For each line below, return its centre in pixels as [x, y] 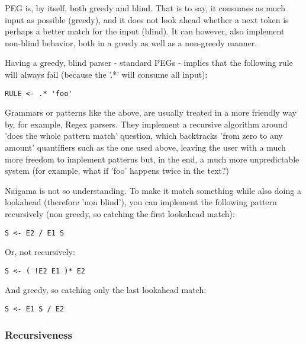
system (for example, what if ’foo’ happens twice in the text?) [117, 171]
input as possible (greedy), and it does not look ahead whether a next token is [147, 19]
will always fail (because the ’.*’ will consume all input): [106, 74]
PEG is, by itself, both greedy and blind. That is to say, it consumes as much [145, 8]
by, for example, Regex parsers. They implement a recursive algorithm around [146, 124]
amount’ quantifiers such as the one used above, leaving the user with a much [145, 147]
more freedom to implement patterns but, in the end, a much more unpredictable [152, 159]
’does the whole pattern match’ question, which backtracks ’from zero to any [144, 136]
